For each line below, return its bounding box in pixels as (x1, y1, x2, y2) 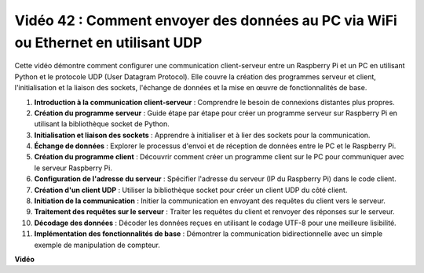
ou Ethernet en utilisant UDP (14, 34, 203, 51)
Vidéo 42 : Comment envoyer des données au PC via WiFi (14, 12, 398, 29)
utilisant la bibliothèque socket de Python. (34, 119, 170, 129)
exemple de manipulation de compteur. (34, 240, 161, 249)
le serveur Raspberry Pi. (34, 163, 113, 173)
